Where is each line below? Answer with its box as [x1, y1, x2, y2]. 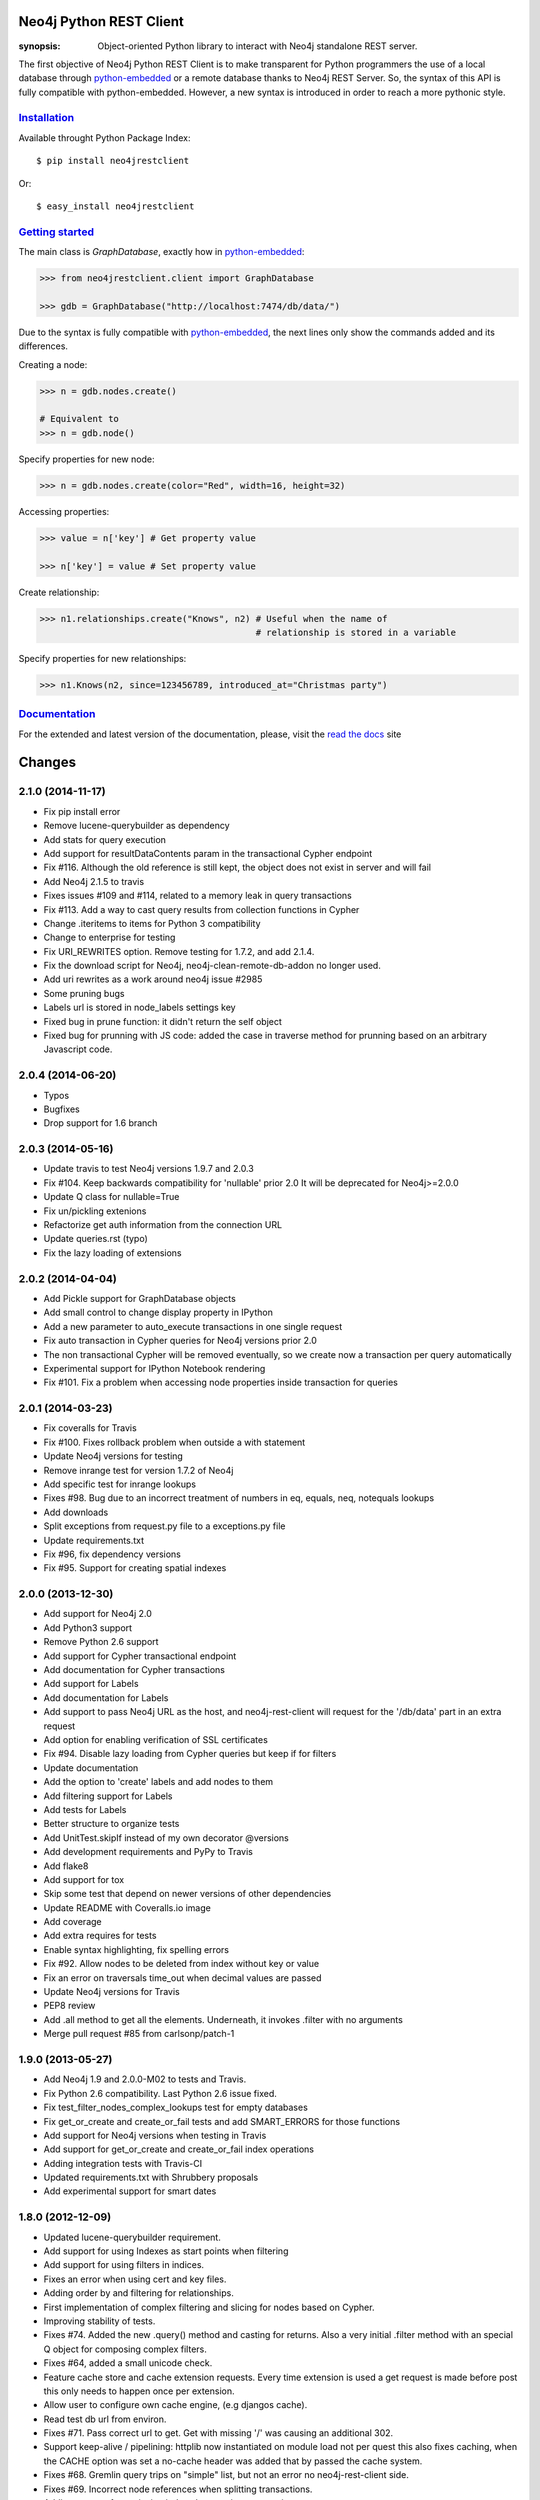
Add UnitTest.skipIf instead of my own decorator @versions [43, 1831, 289, 1844]
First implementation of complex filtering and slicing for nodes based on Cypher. [43, 2301, 375, 2313]
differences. [18, 340, 69, 352]
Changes [18, 754, 77, 771]
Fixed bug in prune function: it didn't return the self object [43, 1015, 282, 1027]
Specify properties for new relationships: [18, 652, 187, 664]
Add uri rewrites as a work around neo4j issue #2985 [43, 973, 263, 985]
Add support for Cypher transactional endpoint [43, 1650, 237, 1662]
